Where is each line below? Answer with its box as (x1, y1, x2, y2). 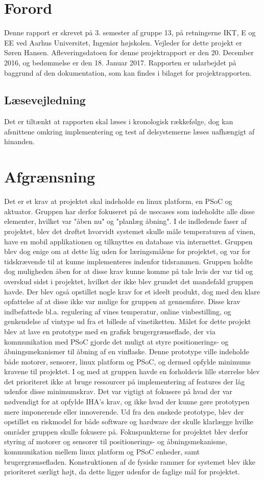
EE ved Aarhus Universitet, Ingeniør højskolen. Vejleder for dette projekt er (4, 37, 242, 48)
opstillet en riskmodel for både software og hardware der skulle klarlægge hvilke (4, 416, 253, 427)
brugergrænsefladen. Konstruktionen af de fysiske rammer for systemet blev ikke (4, 456, 255, 467)
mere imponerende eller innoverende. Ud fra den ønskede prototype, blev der (4, 406, 244, 417)
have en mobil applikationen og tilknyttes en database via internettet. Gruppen (4, 236, 253, 246)
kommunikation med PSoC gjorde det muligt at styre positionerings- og (4, 336, 229, 347)
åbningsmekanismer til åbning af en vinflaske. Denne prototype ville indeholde (4, 346, 249, 357)
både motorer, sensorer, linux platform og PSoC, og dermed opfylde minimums (4, 356, 251, 367)
